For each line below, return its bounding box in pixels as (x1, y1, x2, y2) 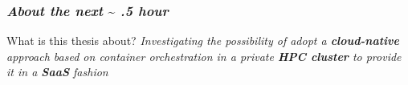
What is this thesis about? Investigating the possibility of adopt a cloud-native (6, 32, 399, 49)
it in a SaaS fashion (6, 63, 108, 80)
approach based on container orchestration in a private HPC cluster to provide (6, 47, 402, 64)
